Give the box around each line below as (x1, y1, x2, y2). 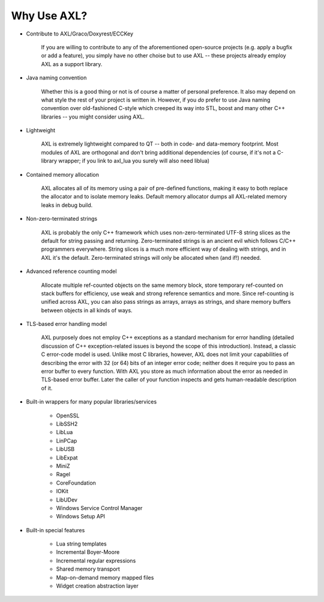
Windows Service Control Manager (56, 504, 143, 511)
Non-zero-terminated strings (26, 215, 98, 223)
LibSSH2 (56, 420, 78, 427)
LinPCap (56, 437, 77, 444)
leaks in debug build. (41, 201, 93, 209)
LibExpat (56, 454, 78, 461)
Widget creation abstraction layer (56, 582, 139, 589)
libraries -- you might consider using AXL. (41, 113, 145, 120)
